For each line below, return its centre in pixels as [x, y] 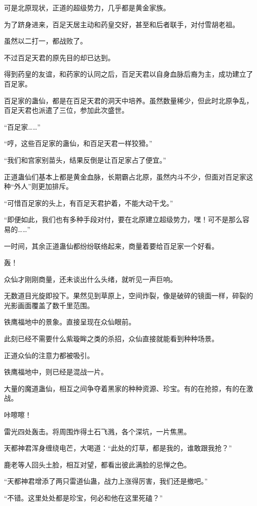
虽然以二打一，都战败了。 [45, 41]
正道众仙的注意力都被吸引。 [49, 355]
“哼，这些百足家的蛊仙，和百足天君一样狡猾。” [78, 143]
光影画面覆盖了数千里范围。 [49, 305]
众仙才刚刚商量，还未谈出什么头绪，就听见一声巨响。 [90, 279]
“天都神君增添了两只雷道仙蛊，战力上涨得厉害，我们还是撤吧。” [106, 481]
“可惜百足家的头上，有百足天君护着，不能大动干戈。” [89, 203]
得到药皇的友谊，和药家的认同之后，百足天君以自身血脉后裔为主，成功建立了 [128, 74]
